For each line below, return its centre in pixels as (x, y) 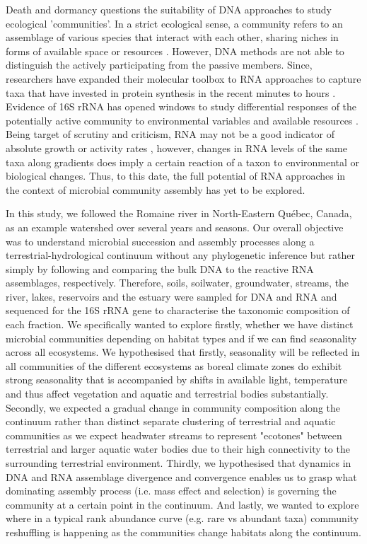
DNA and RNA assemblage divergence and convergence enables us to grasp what (181, 476)
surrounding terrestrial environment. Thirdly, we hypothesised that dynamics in (179, 463)
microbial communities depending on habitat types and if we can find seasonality (181, 338)
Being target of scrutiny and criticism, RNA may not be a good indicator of (170, 134)
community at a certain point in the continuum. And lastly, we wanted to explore (182, 504)
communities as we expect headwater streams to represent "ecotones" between (174, 435)
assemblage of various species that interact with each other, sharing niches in (172, 37)
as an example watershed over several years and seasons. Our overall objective (175, 227)
